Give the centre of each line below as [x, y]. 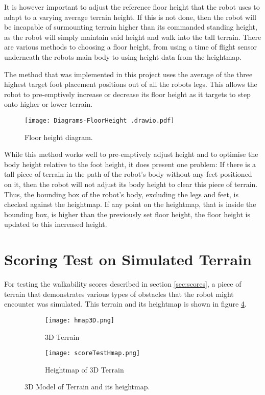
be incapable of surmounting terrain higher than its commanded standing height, [131, 27]
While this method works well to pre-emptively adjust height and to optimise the [131, 154]
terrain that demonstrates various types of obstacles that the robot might [119, 294]
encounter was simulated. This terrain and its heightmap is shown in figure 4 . [125, 304]
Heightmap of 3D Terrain [85, 369]
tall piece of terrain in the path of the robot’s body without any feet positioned [128, 174]
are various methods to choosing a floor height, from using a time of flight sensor [130, 47]
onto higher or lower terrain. [49, 104]
